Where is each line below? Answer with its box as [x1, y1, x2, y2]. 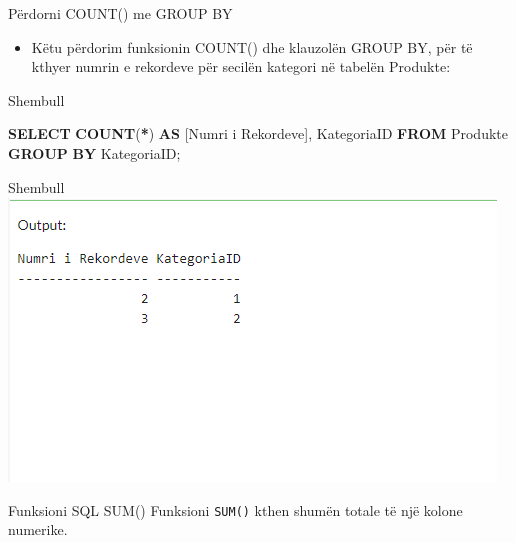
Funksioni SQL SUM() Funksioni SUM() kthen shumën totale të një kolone [8, 499, 463, 520]
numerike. [8, 519, 68, 540]
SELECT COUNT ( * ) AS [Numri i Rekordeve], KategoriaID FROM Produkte [8, 123, 508, 144]
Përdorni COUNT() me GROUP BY [8, 3, 233, 23]
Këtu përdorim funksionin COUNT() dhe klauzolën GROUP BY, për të [31, 36, 473, 57]
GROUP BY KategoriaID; [8, 142, 181, 163]
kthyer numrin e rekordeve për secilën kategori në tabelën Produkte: [31, 56, 451, 77]
